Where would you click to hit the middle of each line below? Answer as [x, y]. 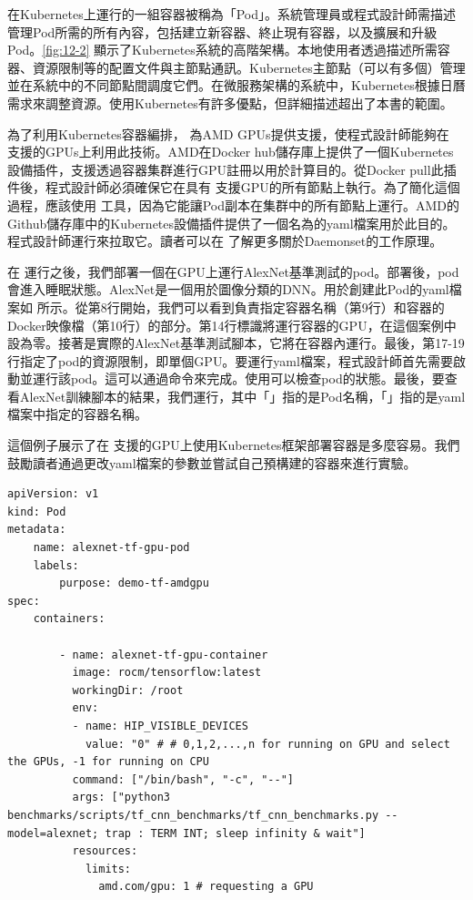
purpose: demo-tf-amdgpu [134, 583]
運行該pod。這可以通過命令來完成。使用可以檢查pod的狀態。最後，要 [238, 378]
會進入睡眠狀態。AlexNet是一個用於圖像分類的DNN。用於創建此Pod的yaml [228, 289]
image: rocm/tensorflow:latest [167, 673]
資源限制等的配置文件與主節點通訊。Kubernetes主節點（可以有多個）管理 [249, 67]
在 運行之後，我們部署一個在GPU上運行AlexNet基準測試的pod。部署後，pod [233, 271]
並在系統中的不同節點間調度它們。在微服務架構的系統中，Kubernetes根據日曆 [236, 85]
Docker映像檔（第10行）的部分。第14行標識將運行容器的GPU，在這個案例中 [232, 325]
